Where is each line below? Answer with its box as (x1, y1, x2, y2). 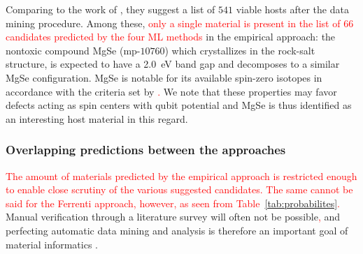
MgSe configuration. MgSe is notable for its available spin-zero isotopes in (6, 70, 322, 84)
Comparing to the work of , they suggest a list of (6, 2, 215, 16)
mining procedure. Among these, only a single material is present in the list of (6, 15, 341, 30)
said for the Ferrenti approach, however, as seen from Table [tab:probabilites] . (6, 195, 340, 210)
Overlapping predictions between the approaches (6, 141, 286, 158)
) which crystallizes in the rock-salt (164, 43, 315, 57)
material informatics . (6, 237, 99, 251)
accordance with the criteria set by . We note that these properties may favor (6, 84, 337, 98)
